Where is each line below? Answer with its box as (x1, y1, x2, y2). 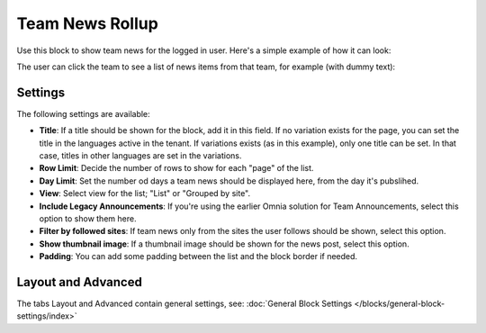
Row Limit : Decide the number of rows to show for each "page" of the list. (39, 163, 314, 174)
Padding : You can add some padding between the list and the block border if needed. (39, 251, 358, 262)
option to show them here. (39, 212, 137, 224)
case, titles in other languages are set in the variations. (39, 150, 242, 161)
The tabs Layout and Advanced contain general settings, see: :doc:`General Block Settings (16, 298, 353, 310)
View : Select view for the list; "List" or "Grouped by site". (39, 188, 251, 199)
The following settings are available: (16, 108, 150, 119)
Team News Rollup (16, 13, 159, 33)
